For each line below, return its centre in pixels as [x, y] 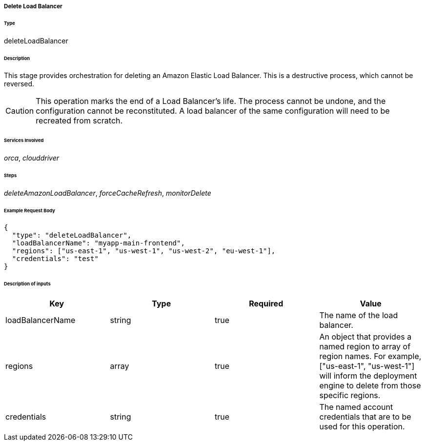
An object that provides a [365, 337]
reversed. [19, 84]
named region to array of [365, 347]
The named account [356, 407]
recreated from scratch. [79, 121]
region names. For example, [370, 356]
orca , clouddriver [32, 158]
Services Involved [24, 141]
